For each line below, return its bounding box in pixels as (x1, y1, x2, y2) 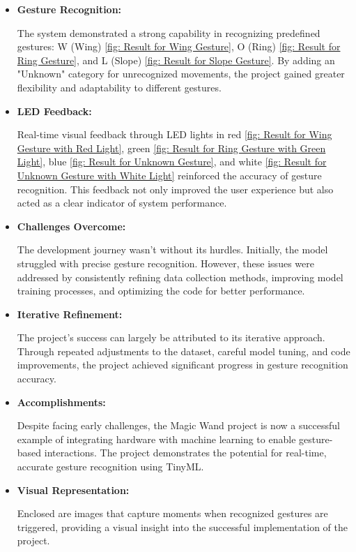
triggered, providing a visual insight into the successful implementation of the (17, 519, 348, 534)
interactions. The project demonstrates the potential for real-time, (44, 445, 327, 460)
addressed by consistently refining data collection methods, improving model (17, 269, 343, 284)
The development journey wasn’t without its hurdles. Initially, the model (17, 242, 328, 257)
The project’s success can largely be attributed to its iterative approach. (17, 330, 325, 345)
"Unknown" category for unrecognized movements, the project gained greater (17, 66, 345, 81)
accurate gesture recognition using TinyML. (17, 459, 204, 474)
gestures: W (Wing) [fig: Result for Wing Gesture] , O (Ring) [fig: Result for (17, 39, 341, 54)
